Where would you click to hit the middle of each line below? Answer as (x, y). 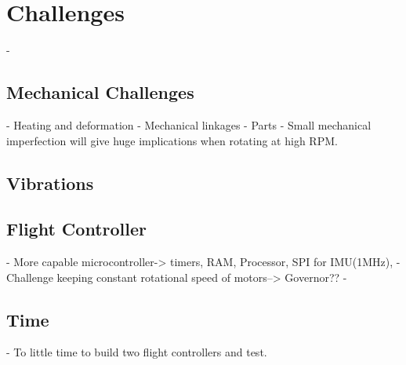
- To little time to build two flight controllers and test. (137, 352)
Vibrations (50, 182)
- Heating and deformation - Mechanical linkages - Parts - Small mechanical (189, 124)
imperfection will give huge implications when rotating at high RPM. (172, 140)
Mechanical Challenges (100, 92)
